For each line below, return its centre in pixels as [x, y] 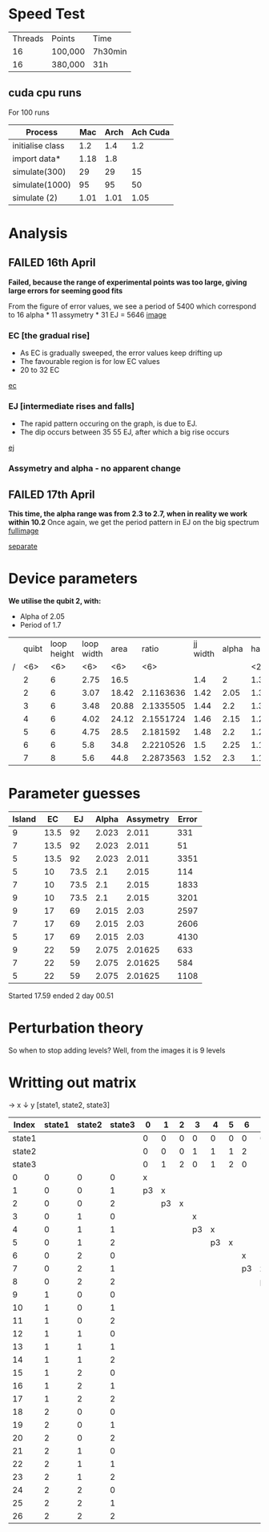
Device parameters [73, 579]
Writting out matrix [72, 1083]
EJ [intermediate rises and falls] [71, 406]
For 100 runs [29, 112]
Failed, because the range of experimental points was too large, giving [128, 282]
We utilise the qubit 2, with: [55, 601]
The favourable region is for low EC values [90, 362]
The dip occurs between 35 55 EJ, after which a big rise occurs [124, 432]
